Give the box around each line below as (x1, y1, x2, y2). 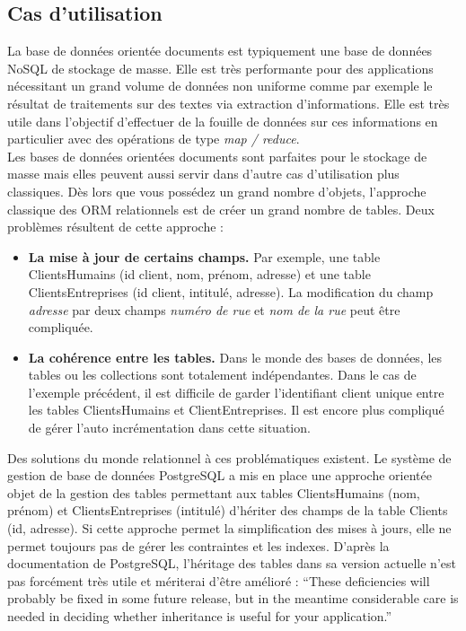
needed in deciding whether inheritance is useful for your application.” (7, 607, 392, 626)
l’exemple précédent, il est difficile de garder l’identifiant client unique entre (28, 382, 444, 401)
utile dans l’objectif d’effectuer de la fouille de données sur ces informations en (7, 111, 438, 130)
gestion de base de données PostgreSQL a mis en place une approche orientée (7, 466, 432, 485)
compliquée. (28, 318, 93, 337)
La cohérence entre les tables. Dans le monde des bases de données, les (28, 347, 443, 366)
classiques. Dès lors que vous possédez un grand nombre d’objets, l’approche (7, 181, 426, 200)
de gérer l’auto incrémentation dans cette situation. (28, 418, 311, 437)
